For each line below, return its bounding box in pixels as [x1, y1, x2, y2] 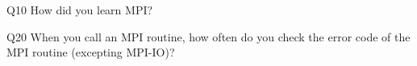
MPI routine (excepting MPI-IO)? [6, 44, 175, 60]
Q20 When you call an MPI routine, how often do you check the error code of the [6, 28, 411, 45]
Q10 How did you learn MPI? [6, 2, 153, 17]
